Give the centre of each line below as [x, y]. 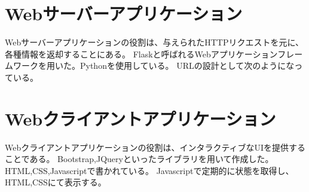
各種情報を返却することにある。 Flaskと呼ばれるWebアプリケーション [141, 54]
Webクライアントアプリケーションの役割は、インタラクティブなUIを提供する [155, 147]
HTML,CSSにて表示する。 [56, 182]
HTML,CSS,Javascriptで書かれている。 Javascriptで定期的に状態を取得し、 [149, 170]
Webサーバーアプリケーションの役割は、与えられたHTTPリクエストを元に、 [154, 42]
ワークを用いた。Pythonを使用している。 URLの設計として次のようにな [154, 65]
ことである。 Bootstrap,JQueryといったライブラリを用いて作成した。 [139, 159]
